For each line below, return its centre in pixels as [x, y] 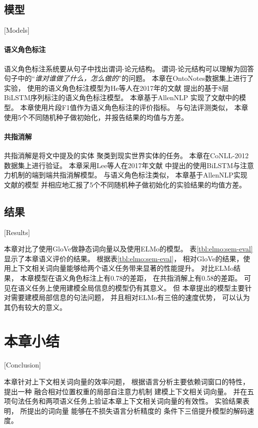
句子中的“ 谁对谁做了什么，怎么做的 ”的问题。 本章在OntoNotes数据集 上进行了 [129, 78]
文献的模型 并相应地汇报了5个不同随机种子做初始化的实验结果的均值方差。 [125, 184]
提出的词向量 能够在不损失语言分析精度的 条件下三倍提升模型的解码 [137, 410]
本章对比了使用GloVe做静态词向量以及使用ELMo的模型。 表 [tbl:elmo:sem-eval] [129, 249]
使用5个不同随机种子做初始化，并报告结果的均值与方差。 [96, 117]
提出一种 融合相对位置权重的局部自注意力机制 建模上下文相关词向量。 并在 [126, 391]
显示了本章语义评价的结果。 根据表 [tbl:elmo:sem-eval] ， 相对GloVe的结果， [124, 258]
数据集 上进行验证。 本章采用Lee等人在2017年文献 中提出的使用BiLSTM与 [122, 165]
